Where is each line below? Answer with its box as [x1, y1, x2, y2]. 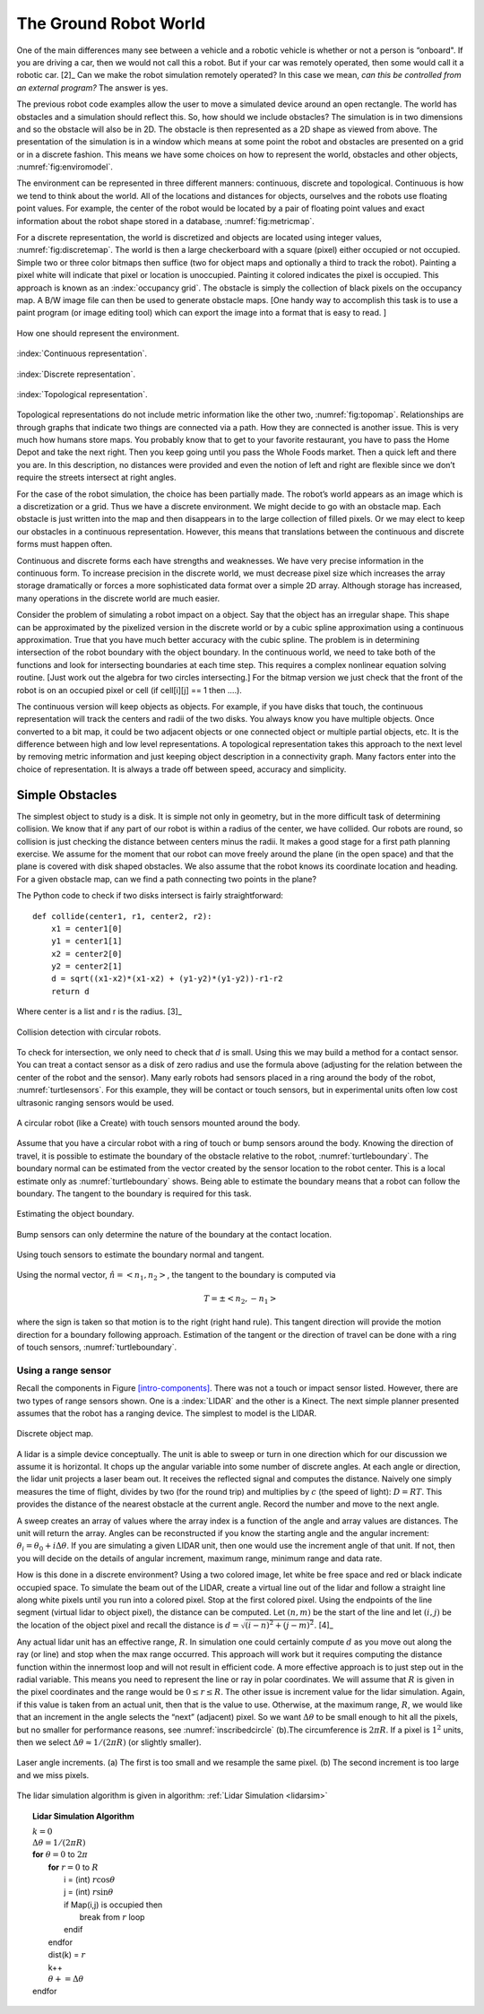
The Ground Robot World [16, 13, 206, 33]
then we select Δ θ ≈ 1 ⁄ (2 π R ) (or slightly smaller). [16, 1737, 202, 1748]
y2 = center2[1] [50, 961, 123, 972]
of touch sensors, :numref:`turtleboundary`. [16, 1341, 177, 1352]
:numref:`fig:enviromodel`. [16, 161, 114, 172]
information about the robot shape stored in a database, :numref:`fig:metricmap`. [16, 215, 315, 226]
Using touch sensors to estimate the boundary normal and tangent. [16, 1249, 264, 1260]
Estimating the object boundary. [16, 1209, 134, 1220]
